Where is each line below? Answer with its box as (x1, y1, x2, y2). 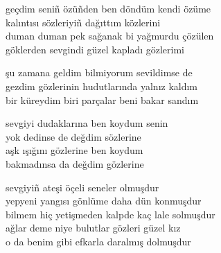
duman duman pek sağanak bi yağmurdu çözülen (6, 28, 214, 43)
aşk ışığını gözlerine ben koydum (6, 143, 143, 157)
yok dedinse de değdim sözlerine (6, 129, 141, 143)
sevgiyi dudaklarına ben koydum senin (6, 116, 168, 130)
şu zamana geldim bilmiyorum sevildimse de (6, 65, 193, 80)
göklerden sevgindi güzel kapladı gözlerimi (6, 42, 185, 56)
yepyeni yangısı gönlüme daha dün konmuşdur (6, 193, 202, 208)
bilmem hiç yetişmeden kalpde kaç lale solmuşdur (6, 207, 215, 221)
